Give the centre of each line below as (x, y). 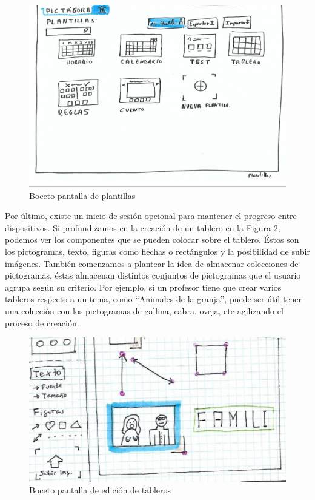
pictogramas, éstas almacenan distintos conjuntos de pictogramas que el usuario (153, 275)
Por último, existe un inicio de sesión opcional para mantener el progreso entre (151, 216)
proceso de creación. (42, 323)
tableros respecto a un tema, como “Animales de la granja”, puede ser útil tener (154, 299)
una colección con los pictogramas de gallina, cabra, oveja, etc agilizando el (144, 311)
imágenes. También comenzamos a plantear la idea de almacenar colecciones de (152, 263)
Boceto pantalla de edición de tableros (100, 490)
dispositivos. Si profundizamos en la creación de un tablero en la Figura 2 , (143, 227)
